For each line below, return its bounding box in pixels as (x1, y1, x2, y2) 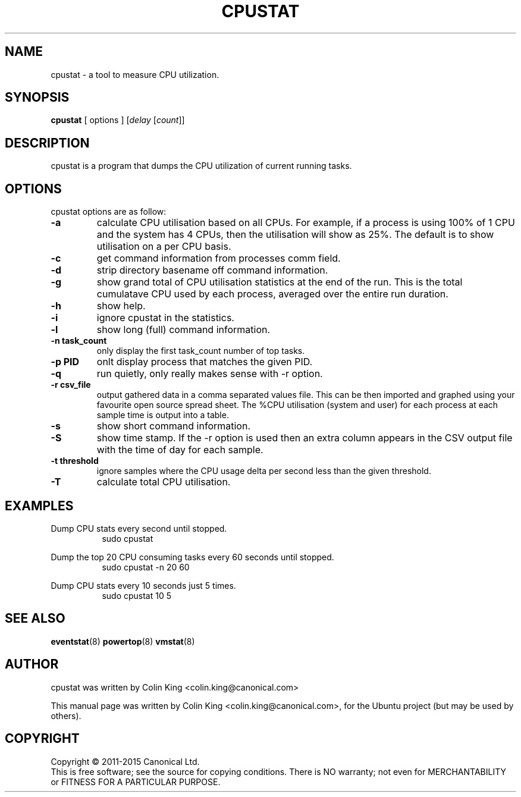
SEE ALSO (5, 611, 65, 626)
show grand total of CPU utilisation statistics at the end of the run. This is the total (96, 276, 463, 288)
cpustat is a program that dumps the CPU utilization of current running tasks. (51, 161, 352, 171)
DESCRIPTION (5, 135, 90, 150)
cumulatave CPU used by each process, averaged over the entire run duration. (96, 288, 448, 300)
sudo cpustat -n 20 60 (102, 561, 190, 572)
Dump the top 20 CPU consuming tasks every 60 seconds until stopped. (51, 551, 334, 562)
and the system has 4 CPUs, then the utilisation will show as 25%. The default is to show (96, 228, 494, 241)
